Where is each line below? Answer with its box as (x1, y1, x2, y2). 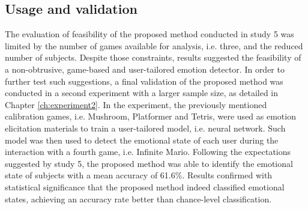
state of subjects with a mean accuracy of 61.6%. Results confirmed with (5, 169, 273, 181)
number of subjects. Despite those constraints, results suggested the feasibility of (5, 51, 301, 64)
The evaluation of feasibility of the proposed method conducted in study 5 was (5, 28, 294, 40)
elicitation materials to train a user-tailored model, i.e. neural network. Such (5, 121, 286, 134)
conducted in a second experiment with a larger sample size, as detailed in (5, 86, 278, 99)
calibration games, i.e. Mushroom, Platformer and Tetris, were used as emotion (5, 110, 296, 123)
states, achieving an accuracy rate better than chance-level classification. (5, 192, 272, 205)
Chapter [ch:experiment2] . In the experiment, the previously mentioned (5, 98, 267, 111)
